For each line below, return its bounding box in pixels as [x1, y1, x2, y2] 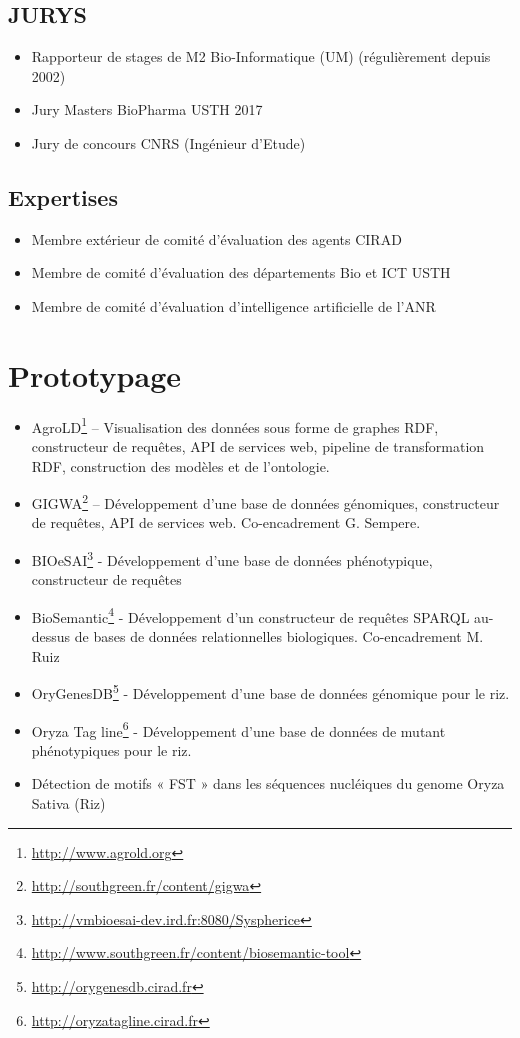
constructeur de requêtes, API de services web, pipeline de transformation [31, 435, 485, 456]
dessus [31, 626, 71, 647]
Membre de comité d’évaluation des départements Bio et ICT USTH [31, 262, 451, 283]
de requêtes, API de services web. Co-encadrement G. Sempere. [31, 512, 421, 533]
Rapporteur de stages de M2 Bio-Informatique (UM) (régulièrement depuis [31, 46, 491, 67]
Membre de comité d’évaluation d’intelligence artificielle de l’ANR [31, 295, 436, 316]
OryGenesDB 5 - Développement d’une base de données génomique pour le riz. [31, 680, 510, 703]
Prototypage [8, 354, 182, 395]
